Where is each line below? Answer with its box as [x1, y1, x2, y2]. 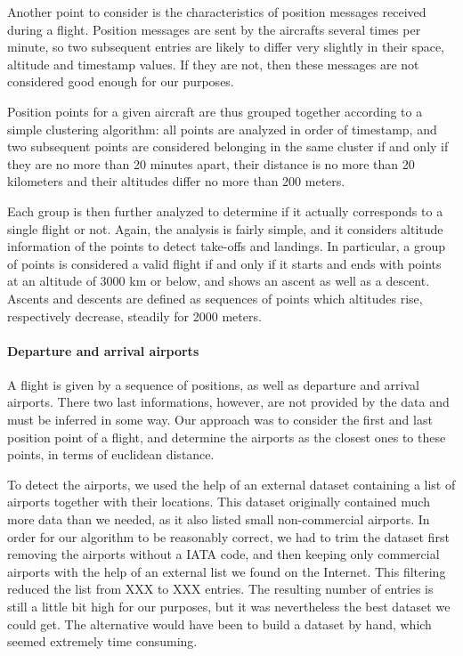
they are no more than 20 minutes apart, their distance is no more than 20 [7, 154, 415, 173]
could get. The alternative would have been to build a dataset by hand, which [7, 614, 432, 633]
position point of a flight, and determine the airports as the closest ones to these [7, 427, 446, 446]
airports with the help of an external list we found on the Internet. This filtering [7, 562, 446, 580]
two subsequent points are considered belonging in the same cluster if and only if [7, 137, 449, 156]
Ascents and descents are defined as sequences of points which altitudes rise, [7, 288, 423, 307]
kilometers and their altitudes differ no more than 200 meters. [7, 172, 345, 190]
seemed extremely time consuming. [7, 632, 198, 651]
